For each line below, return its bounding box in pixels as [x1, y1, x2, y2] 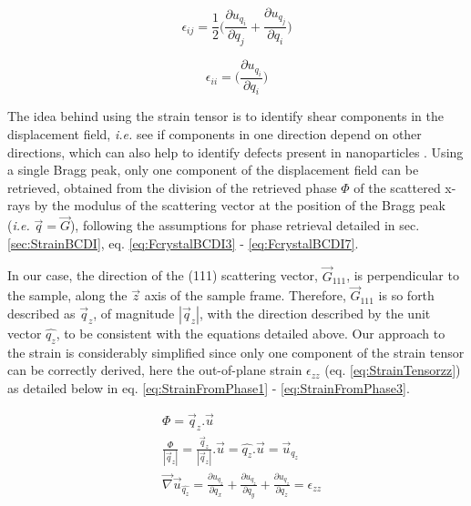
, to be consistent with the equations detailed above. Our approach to [56, 324, 445, 343]
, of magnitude [93, 304, 175, 323]
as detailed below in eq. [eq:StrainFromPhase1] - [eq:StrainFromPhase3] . [7, 379, 410, 398]
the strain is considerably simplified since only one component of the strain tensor [7, 342, 465, 361]
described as [7, 304, 76, 323]
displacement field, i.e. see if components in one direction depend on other [7, 125, 422, 144]
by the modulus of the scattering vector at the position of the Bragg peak [34, 196, 445, 215]
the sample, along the [7, 286, 128, 305]
